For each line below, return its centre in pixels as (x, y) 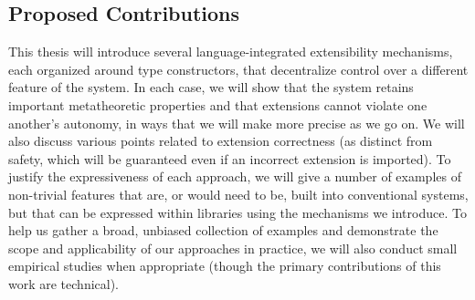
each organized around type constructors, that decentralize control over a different (238, 69)
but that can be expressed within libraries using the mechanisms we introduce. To (237, 212)
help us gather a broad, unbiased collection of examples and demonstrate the (223, 230)
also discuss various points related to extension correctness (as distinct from (221, 141)
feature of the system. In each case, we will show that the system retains (211, 87)
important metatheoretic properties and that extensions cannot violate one (218, 104)
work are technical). (64, 283)
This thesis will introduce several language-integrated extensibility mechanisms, (231, 52)
